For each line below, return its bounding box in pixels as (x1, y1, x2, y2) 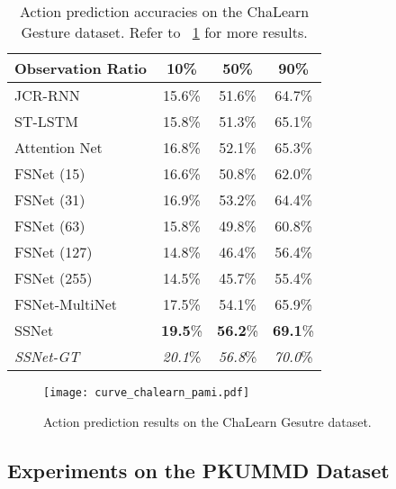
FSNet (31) (14, 189, 85, 210)
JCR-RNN (14, 85, 80, 105)
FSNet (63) (14, 215, 85, 236)
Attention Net (14, 137, 103, 158)
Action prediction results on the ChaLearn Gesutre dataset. (43, 412, 372, 430)
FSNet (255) (14, 267, 93, 288)
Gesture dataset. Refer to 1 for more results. (21, 22, 308, 42)
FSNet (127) (14, 241, 93, 262)
